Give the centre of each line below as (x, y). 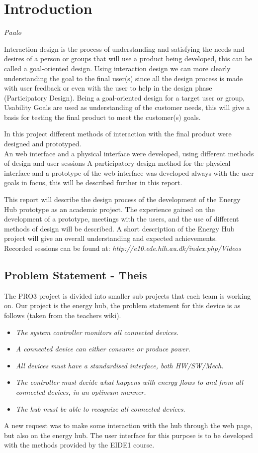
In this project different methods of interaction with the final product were (118, 134)
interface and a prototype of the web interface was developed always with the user (129, 172)
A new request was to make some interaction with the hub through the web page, (128, 425)
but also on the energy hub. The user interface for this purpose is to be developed (129, 435)
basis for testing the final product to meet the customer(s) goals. (102, 117)
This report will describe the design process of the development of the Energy (122, 199)
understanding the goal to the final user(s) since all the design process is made (124, 78)
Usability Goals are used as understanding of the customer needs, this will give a (127, 107)
